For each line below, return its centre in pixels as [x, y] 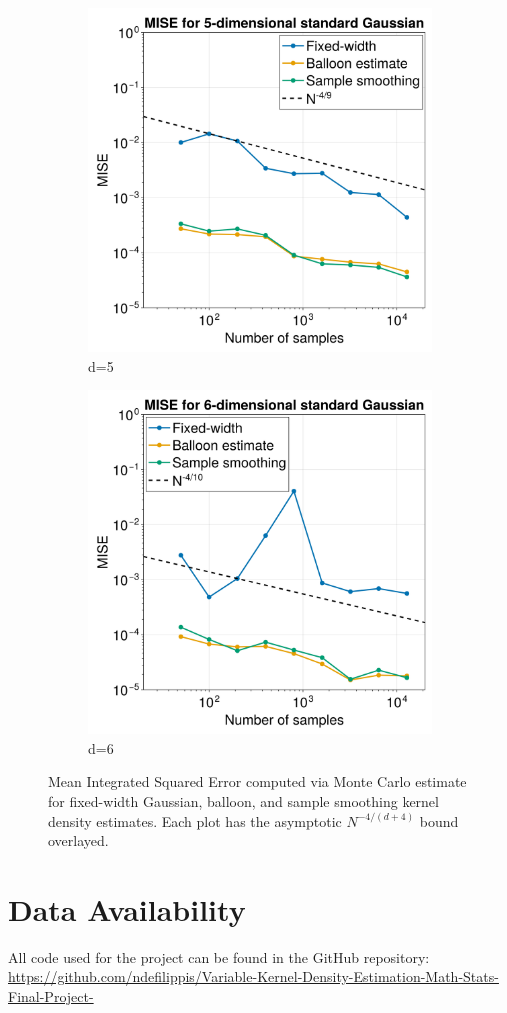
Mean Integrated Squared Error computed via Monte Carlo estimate [257, 781]
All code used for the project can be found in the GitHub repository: [219, 956]
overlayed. [78, 840]
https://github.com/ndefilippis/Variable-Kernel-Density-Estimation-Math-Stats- [253, 976]
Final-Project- [51, 996]
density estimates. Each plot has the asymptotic [195, 820]
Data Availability [127, 908]
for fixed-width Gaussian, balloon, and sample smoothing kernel [243, 800]
